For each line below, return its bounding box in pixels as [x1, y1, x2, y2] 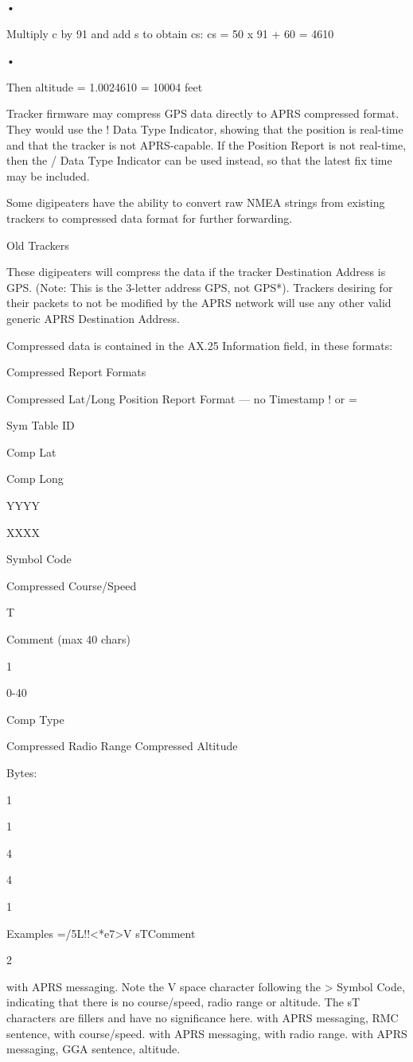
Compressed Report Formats [6, 364, 146, 380]
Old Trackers [6, 236, 69, 253]
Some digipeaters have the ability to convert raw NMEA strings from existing [6, 194, 385, 211]
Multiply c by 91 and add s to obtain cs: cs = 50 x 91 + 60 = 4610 [6, 25, 334, 41]
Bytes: [6, 764, 37, 780]
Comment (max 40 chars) [6, 631, 131, 648]
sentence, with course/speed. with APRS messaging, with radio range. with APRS [6, 1025, 407, 1041]
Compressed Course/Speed [6, 577, 137, 593]
